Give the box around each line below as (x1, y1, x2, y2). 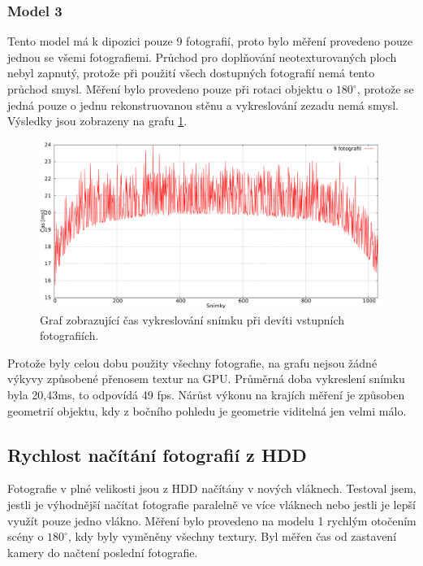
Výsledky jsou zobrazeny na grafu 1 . (7, 112, 188, 129)
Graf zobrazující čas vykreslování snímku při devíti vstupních (40, 311, 345, 328)
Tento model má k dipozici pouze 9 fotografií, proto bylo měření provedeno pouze (7, 33, 413, 50)
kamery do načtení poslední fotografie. (7, 543, 198, 560)
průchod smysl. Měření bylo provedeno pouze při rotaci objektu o (7, 81, 333, 97)
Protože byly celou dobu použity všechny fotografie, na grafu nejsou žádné (7, 354, 378, 371)
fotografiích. (40, 327, 99, 344)
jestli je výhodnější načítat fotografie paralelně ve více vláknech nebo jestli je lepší (7, 495, 416, 512)
